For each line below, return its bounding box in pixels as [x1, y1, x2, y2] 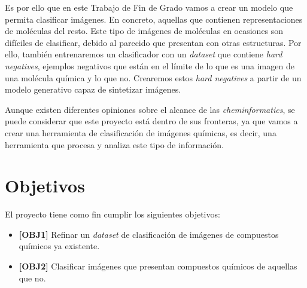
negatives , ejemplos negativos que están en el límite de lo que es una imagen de [5, 59, 294, 72]
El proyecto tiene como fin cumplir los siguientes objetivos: [5, 208, 220, 220]
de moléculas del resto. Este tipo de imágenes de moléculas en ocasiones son [5, 24, 284, 37]
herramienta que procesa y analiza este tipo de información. [5, 138, 224, 151]
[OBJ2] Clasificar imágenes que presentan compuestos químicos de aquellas [19, 260, 297, 272]
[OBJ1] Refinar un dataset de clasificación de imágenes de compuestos [19, 228, 279, 240]
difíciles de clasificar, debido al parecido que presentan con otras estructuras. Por [5, 36, 302, 48]
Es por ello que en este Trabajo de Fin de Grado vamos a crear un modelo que [5, 1, 293, 13]
